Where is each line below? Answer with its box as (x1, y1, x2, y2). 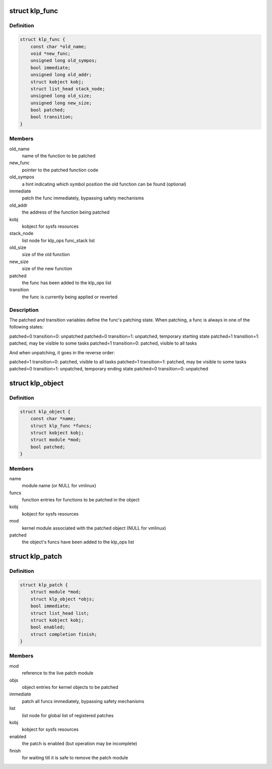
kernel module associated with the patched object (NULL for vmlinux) (22, 525, 166, 531)
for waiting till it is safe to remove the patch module (22, 754, 128, 760)
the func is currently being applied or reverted (22, 294, 118, 300)
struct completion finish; (30, 631, 98, 637)
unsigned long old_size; (30, 93, 92, 99)
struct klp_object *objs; (30, 596, 95, 602)
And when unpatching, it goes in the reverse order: (9, 349, 115, 355)
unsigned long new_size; (30, 100, 92, 106)
